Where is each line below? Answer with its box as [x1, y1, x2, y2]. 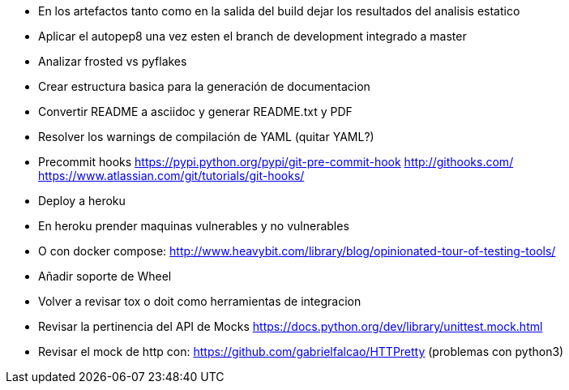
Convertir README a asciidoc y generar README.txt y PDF [38, 105, 353, 118]
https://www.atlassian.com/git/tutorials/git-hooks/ [38, 169, 305, 182]
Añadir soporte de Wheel [38, 269, 172, 283]
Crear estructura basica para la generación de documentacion [38, 79, 370, 93]
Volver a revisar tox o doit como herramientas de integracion [38, 294, 362, 308]
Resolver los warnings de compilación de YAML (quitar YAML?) [38, 130, 374, 144]
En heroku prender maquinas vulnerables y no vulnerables [38, 219, 349, 233]
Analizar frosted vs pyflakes [38, 54, 187, 68]
